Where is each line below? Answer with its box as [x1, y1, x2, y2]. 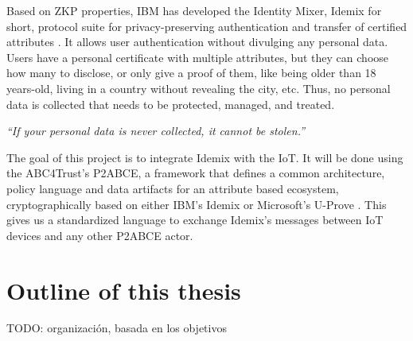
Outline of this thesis [6, 273, 241, 306]
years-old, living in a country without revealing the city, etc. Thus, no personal [6, 79, 391, 96]
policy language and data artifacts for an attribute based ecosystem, [6, 180, 339, 196]
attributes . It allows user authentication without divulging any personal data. [6, 33, 388, 50]
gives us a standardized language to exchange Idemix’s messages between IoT [6, 211, 384, 228]
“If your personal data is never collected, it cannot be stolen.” [6, 122, 306, 139]
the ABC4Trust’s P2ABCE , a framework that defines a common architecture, [6, 165, 385, 181]
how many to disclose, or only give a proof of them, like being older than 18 [6, 64, 376, 81]
